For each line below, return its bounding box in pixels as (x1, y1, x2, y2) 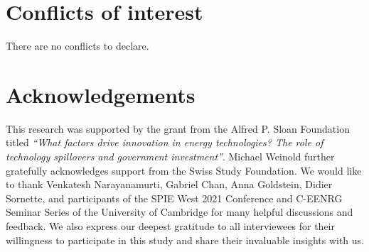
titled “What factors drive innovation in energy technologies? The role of (6, 135, 323, 150)
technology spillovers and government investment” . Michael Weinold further (6, 149, 335, 164)
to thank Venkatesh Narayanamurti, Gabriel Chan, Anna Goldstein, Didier (6, 177, 333, 192)
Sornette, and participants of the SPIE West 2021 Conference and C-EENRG (6, 190, 343, 205)
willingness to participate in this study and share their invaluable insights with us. (6, 232, 364, 247)
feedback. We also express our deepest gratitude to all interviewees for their (6, 219, 335, 233)
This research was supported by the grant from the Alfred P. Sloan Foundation (6, 121, 350, 136)
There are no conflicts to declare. (6, 38, 149, 53)
